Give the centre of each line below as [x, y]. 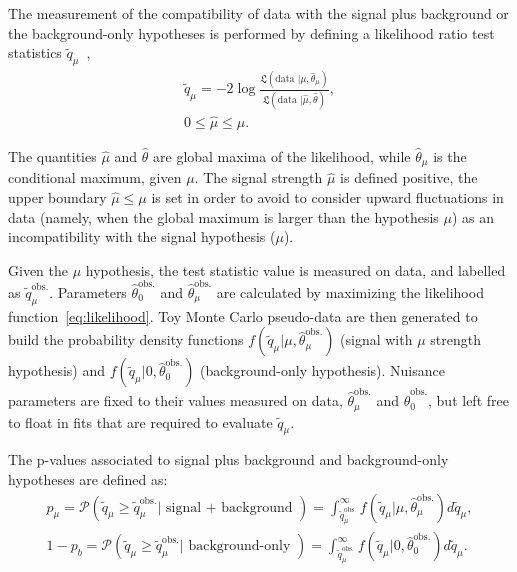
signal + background [229, 507]
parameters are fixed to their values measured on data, [175, 400]
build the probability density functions [126, 339]
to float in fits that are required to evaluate [140, 421]
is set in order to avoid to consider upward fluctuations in [327, 196]
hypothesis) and [57, 370]
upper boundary [57, 196]
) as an [473, 216]
